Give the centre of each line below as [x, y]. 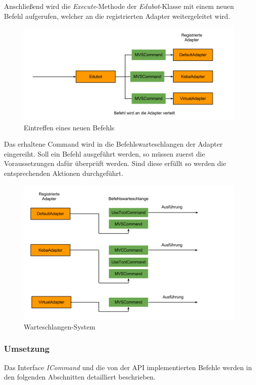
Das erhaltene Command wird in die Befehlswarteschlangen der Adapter [113, 144]
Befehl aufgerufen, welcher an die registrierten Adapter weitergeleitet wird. [117, 16]
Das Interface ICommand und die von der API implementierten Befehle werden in [128, 367]
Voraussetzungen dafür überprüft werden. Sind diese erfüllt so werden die [115, 163]
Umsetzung [27, 349]
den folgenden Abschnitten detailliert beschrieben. [80, 377]
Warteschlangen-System [60, 326]
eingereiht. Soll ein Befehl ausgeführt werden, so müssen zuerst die [105, 153]
